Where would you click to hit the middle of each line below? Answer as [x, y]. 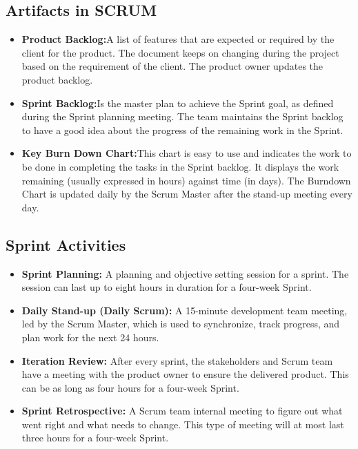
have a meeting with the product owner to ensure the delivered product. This [185, 374]
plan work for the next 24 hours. [90, 337]
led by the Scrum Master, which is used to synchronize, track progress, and [181, 324]
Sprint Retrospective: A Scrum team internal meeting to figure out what [182, 411]
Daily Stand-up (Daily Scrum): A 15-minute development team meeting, [185, 310]
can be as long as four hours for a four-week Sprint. [130, 387]
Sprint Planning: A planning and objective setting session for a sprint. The [185, 273]
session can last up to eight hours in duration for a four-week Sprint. [167, 287]
